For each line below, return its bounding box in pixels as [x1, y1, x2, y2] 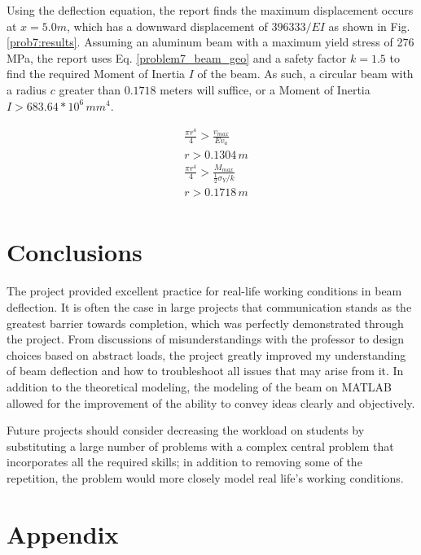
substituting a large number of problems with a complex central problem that [7, 437, 394, 454]
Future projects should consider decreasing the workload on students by [7, 422, 365, 439]
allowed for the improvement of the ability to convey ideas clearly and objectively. [7, 394, 415, 411]
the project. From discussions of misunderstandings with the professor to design [7, 330, 405, 347]
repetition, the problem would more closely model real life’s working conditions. [7, 469, 404, 486]
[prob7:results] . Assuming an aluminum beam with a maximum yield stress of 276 [7, 33, 414, 50]
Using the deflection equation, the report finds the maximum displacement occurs [7, 2, 414, 18]
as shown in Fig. [328, 17, 410, 34]
